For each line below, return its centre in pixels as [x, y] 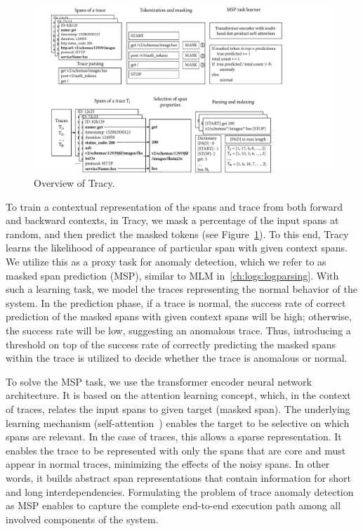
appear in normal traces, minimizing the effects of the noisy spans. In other [168, 464]
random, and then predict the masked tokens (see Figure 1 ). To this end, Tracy [177, 234]
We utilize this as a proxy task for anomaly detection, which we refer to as [166, 262]
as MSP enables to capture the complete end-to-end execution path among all [173, 505]
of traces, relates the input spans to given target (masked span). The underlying [178, 409]
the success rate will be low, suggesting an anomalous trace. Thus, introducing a [178, 330]
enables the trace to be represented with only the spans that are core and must [176, 450]
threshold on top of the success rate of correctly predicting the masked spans [171, 344]
